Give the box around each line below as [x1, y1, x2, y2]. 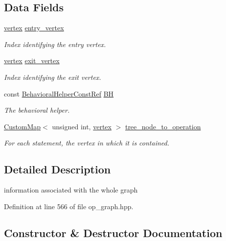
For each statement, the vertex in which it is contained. [4, 138, 170, 148]
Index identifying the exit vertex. [4, 72, 101, 82]
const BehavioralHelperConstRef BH [4, 88, 114, 98]
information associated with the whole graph [4, 185, 138, 195]
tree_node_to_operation [125, 121, 201, 131]
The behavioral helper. [4, 105, 70, 115]
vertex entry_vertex [4, 23, 64, 33]
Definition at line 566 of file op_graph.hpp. [4, 201, 134, 211]
